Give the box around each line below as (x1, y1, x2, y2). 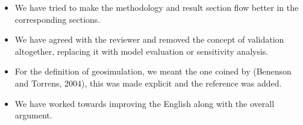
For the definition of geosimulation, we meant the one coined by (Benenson (14, 65, 292, 78)
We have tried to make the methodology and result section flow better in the (14, 1, 299, 13)
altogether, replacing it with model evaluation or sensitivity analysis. (14, 44, 269, 57)
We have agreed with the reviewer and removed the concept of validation (14, 33, 284, 46)
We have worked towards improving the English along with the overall (14, 97, 275, 109)
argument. (14, 109, 52, 121)
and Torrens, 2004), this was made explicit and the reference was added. (14, 76, 282, 89)
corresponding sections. (14, 13, 101, 25)
